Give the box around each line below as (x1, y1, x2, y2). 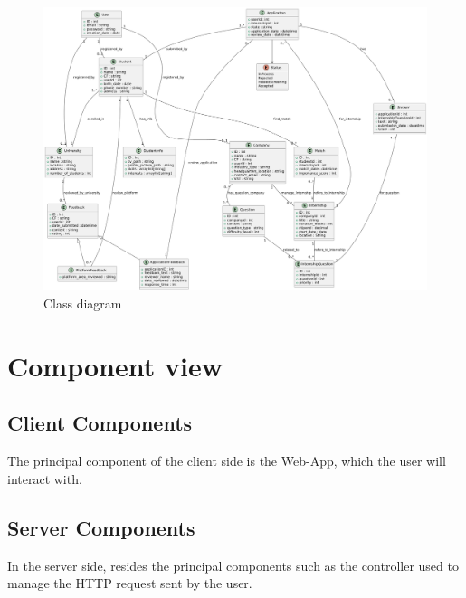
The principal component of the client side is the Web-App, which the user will (7, 451, 446, 470)
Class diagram (43, 294, 122, 313)
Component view (7, 346, 223, 384)
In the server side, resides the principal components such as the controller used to (7, 555, 459, 574)
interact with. (7, 469, 82, 488)
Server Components (7, 513, 195, 541)
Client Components (7, 409, 193, 437)
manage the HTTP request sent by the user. (7, 574, 252, 593)
